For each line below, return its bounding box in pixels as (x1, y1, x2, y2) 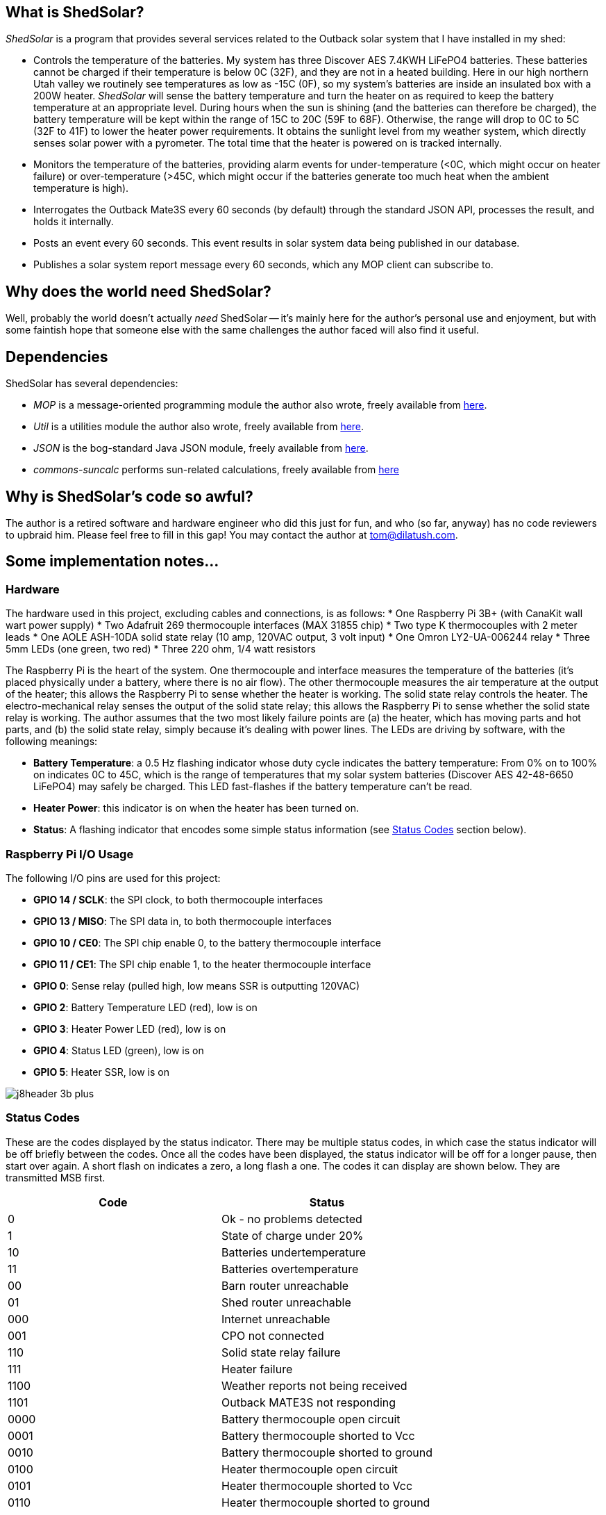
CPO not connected (221, 1328, 324, 1343)
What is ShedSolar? (6, 3, 144, 21)
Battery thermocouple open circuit (221, 1411, 401, 1426)
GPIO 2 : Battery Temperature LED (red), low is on (33, 1001, 258, 1013)
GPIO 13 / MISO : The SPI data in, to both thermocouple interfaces (33, 915, 332, 927)
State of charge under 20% (221, 1228, 364, 1243)
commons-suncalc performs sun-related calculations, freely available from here (33, 464, 399, 476)
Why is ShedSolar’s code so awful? (6, 487, 253, 505)
